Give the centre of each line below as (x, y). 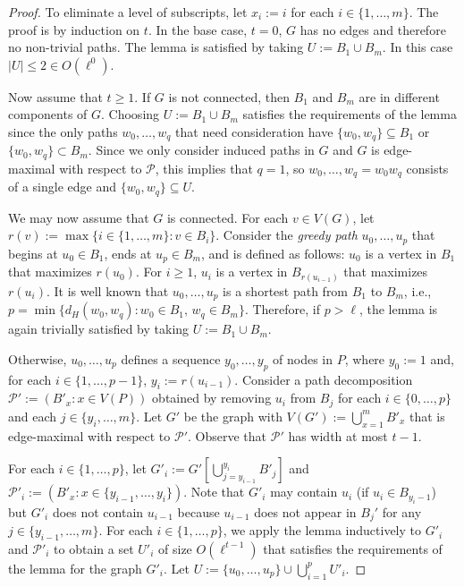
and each (33, 416)
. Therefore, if (282, 309)
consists (427, 168)
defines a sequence (171, 358)
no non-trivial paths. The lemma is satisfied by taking (156, 47)
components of (48, 114)
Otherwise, (38, 358)
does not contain (98, 511)
